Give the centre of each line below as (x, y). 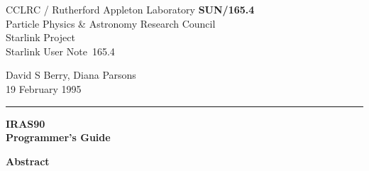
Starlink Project (40, 37)
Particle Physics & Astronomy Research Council (111, 23)
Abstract (28, 161)
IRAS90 (26, 123)
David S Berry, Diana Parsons (71, 75)
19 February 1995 (44, 88)
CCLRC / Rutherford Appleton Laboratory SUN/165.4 (130, 9)
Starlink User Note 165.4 (60, 51)
